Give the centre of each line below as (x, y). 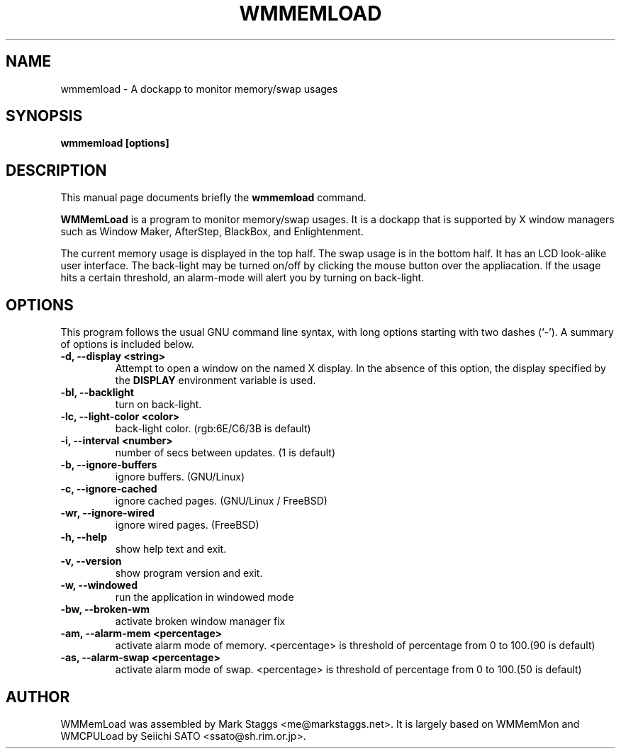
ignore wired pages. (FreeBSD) (187, 525)
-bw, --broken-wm (105, 609)
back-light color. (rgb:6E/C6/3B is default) (213, 429)
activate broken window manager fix (200, 621)
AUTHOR (38, 697)
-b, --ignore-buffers (109, 465)
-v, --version (91, 561)
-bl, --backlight (97, 393)
